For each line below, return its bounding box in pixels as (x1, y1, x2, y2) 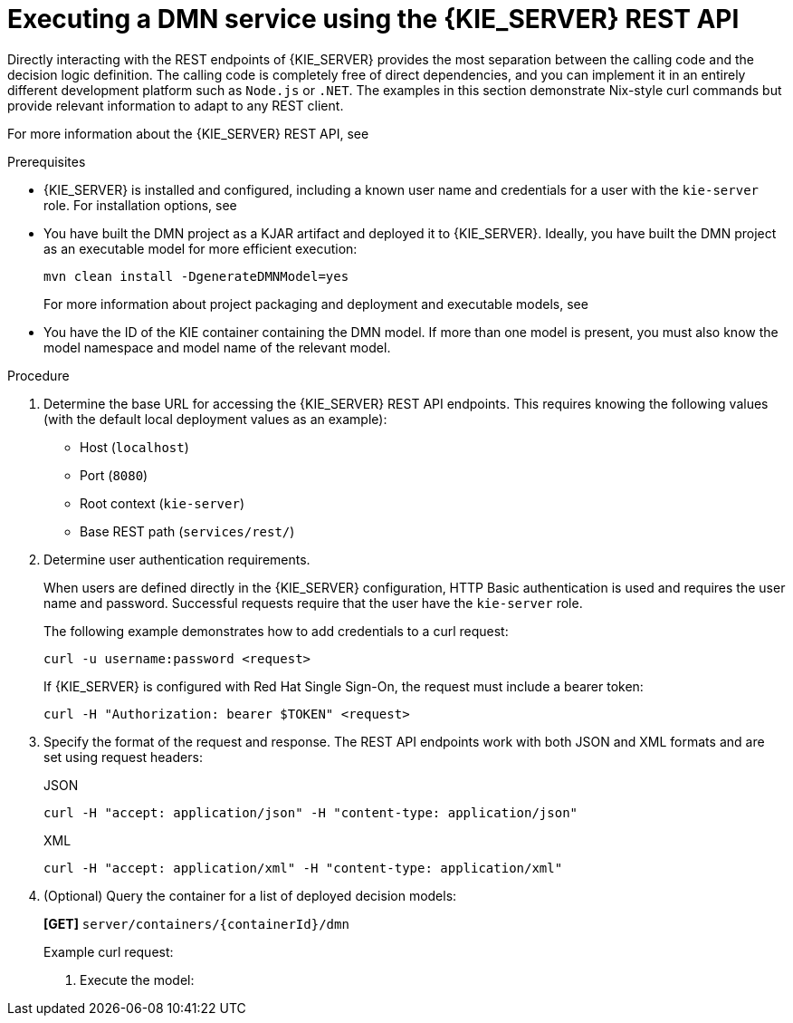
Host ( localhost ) (80, 439, 189, 455)
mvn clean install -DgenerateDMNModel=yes (43, 268, 349, 284)
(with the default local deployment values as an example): (43, 410, 387, 427)
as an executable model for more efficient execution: (43, 240, 358, 256)
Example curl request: (43, 943, 174, 960)
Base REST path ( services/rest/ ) (80, 523, 295, 539)
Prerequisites (7, 153, 86, 169)
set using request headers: (43, 748, 203, 765)
